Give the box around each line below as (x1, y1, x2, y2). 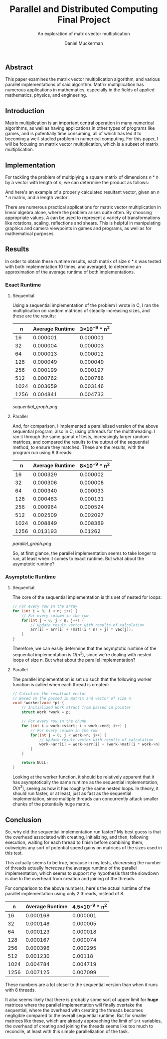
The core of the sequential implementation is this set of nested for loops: (12, 594, 162, 600)
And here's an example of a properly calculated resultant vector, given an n (5, 189, 160, 195)
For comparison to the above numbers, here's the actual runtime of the (5, 885, 151, 891)
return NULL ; (21, 760, 49, 766)
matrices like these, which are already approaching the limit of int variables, (5, 1018, 162, 1024)
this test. (5, 850, 23, 856)
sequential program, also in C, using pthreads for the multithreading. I (12, 428, 156, 435)
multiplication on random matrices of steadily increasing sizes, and (12, 308, 150, 314)
